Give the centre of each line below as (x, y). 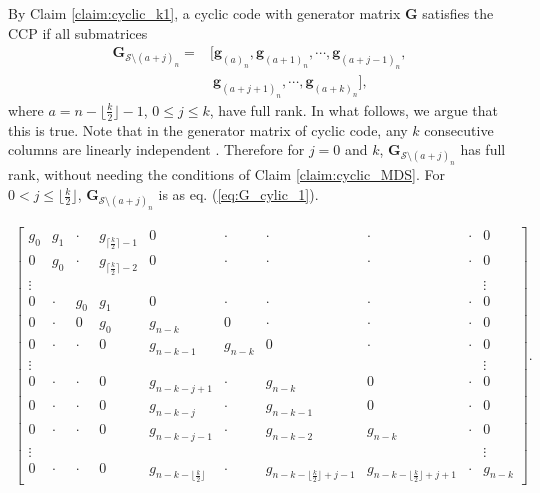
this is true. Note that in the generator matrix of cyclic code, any (208, 129)
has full (483, 149)
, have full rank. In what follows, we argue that (354, 109)
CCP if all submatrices (78, 32)
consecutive (459, 129)
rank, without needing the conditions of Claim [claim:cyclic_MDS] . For (226, 174)
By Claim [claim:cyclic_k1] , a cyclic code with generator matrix (204, 13)
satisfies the (458, 13)
